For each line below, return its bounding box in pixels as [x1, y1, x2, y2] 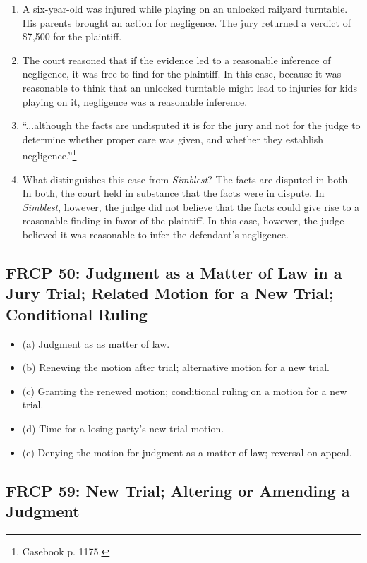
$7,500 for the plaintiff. [22, 29, 122, 44]
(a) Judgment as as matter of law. [22, 336, 170, 351]
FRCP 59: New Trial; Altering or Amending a [6, 479, 350, 501]
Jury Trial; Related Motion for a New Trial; [6, 282, 334, 304]
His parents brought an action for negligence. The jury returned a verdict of [22, 15, 351, 30]
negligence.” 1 [22, 146, 77, 162]
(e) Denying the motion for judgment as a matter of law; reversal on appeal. [22, 444, 352, 459]
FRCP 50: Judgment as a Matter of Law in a [6, 261, 342, 283]
